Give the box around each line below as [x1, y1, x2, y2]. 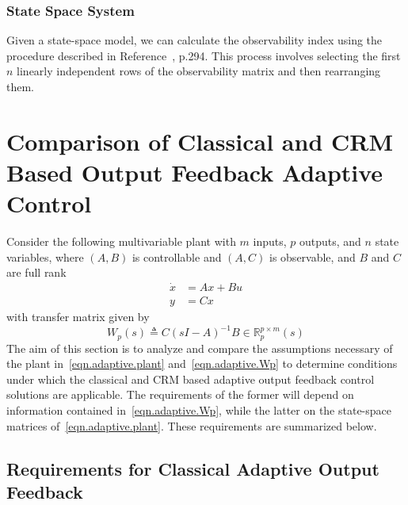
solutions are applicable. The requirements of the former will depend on [6, 386, 354, 403]
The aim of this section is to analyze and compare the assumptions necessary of [6, 339, 393, 356]
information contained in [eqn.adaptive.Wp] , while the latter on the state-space [6, 402, 392, 419]
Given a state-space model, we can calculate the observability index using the [6, 32, 383, 48]
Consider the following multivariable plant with [6, 233, 236, 250]
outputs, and [299, 233, 361, 250]
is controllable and [132, 248, 222, 265]
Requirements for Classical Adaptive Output [6, 456, 379, 480]
